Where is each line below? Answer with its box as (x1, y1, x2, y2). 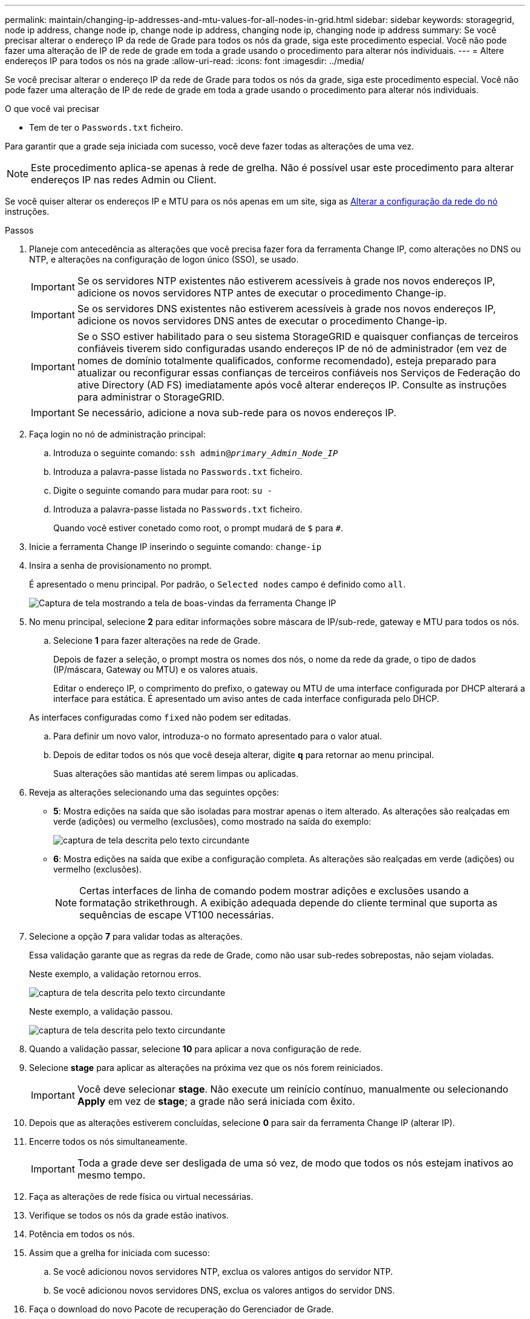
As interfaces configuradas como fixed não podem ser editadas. (29, 712, 291, 722)
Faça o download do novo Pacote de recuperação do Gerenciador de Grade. (29, 1304, 334, 1314)
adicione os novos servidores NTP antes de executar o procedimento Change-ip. (77, 287, 447, 299)
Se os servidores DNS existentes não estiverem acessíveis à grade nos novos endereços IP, (77, 303, 496, 315)
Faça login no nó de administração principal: (29, 429, 206, 439)
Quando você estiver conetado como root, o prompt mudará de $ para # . (53, 523, 344, 533)
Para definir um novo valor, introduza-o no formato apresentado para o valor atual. (53, 731, 382, 741)
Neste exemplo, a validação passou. (29, 1006, 173, 1016)
